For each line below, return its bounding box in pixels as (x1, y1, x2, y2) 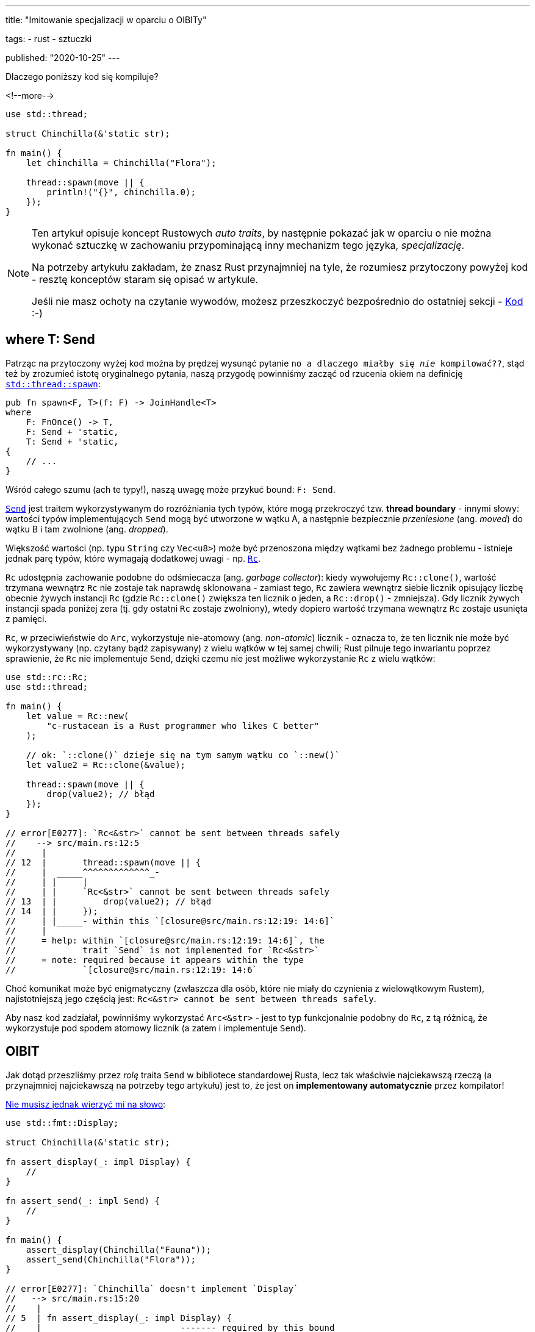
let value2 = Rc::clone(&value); (26, 759, 186, 770)
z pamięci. (5, 613, 47, 624)
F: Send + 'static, (26, 426, 119, 437)
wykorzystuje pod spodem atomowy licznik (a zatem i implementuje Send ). (5, 1022, 306, 1033)
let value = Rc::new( (26, 711, 129, 721)
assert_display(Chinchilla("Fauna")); (26, 1244, 212, 1255)
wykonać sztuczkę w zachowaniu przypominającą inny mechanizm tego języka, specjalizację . (32, 239, 465, 251)
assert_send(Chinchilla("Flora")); (26, 1254, 196, 1264)
